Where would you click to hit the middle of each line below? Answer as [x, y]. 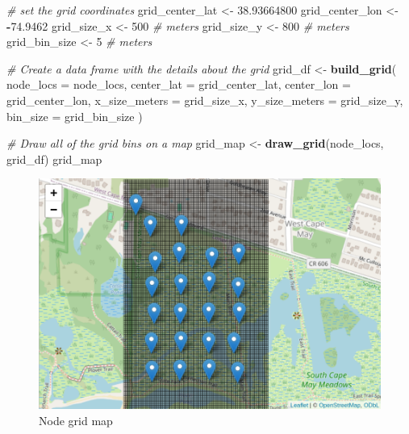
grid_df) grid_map [54, 159]
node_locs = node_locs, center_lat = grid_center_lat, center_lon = [179, 84]
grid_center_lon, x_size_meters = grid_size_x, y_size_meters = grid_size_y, [205, 100]
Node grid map [76, 420]
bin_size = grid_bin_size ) [75, 116]
